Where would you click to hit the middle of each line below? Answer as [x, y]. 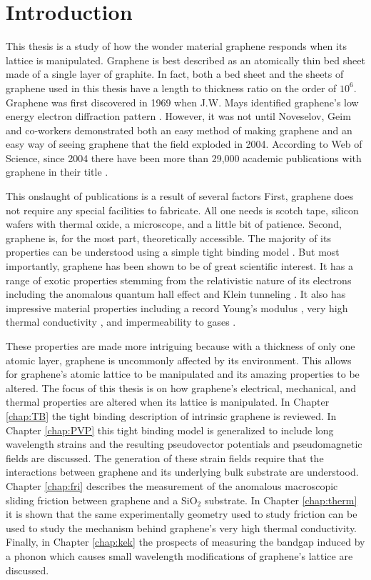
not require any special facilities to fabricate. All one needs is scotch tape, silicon [182, 210]
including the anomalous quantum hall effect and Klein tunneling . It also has [176, 294]
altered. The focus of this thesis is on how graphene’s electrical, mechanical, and [181, 387]
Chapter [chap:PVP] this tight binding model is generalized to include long [170, 430]
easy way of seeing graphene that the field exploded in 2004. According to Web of [184, 144]
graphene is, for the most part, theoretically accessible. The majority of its [168, 237]
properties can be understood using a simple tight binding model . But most [173, 252]
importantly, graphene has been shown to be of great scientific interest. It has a [180, 266]
